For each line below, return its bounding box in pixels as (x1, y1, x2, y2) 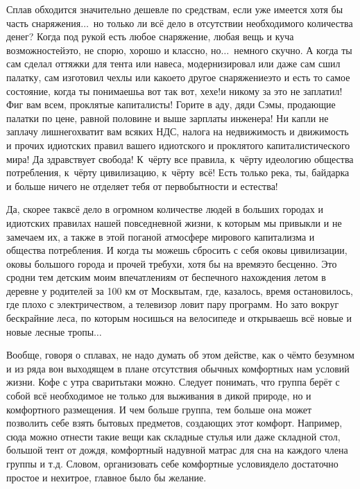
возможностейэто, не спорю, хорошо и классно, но (6, 42, 221, 57)
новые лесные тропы (6, 324, 94, 338)
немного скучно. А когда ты (234, 42, 352, 57)
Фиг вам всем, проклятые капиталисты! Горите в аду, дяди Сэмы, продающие (6, 97, 336, 112)
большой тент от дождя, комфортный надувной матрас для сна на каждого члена (6, 443, 348, 457)
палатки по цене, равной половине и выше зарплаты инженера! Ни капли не (6, 110, 329, 125)
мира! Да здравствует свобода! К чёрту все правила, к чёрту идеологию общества (6, 151, 354, 166)
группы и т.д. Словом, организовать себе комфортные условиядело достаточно (6, 456, 338, 470)
